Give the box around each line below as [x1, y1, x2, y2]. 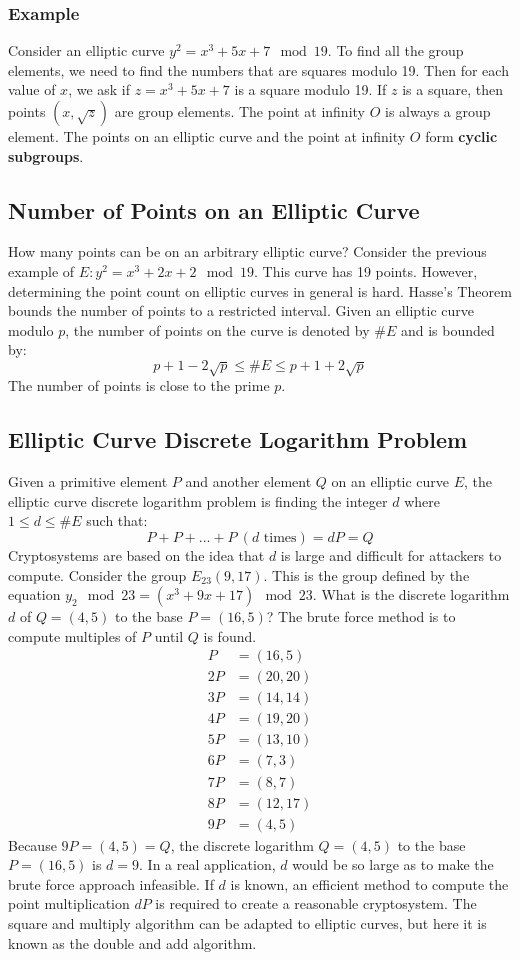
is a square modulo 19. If [234, 79, 387, 100]
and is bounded [400, 319, 495, 340]
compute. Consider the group [8, 564, 187, 585]
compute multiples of [8, 625, 137, 646]
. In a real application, [139, 854, 276, 875]
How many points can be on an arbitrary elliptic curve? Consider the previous [8, 241, 487, 262]
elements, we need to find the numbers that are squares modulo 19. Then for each [8, 59, 509, 80]
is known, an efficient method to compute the [230, 873, 509, 894]
